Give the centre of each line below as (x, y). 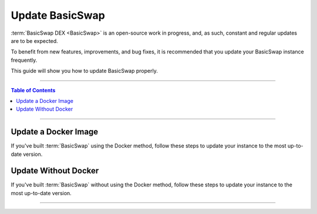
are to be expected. (34, 41)
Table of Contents (33, 90)
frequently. (24, 60)
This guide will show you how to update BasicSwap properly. (84, 71)
